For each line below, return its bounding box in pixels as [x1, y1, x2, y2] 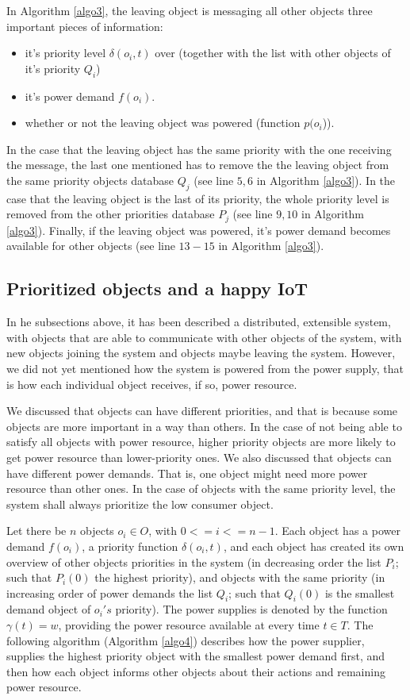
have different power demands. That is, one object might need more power [6, 464, 368, 481]
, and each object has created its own [223, 537, 404, 554]
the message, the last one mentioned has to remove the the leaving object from [6, 156, 389, 173]
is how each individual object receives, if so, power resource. [6, 375, 297, 392]
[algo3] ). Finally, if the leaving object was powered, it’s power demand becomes [6, 221, 391, 238]
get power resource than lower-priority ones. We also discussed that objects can [6, 448, 392, 465]
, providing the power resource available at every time [58, 617, 320, 633]
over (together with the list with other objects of [155, 44, 391, 61]
